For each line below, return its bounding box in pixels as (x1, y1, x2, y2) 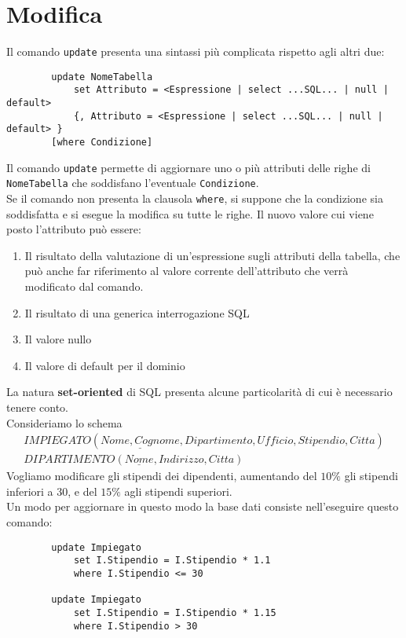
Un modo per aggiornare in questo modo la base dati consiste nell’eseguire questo (6, 498, 399, 515)
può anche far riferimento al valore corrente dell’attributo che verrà (24, 262, 349, 279)
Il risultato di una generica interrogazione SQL (24, 304, 250, 321)
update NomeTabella (51, 71, 153, 82)
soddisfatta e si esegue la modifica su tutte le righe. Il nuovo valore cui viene (6, 205, 374, 222)
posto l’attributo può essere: (6, 221, 141, 237)
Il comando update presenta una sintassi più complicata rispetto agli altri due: (6, 43, 385, 60)
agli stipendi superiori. (124, 482, 232, 499)
